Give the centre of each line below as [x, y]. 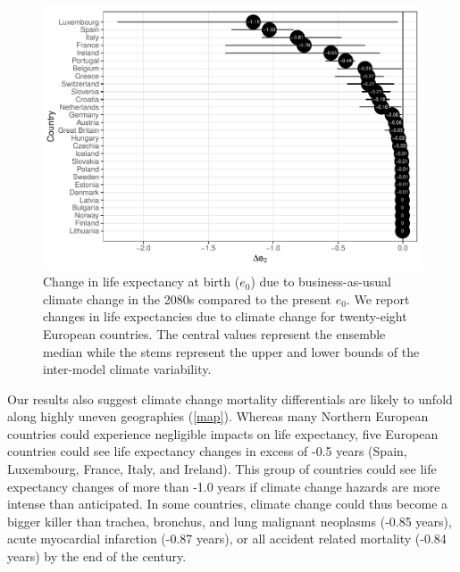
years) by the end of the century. [97, 556]
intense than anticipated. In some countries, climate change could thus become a [228, 504]
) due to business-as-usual [321, 282]
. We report [378, 298]
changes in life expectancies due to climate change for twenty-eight [225, 316]
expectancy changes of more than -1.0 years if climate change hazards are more [224, 486]
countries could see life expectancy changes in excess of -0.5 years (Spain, [207, 451]
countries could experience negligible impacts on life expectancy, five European [223, 433]
